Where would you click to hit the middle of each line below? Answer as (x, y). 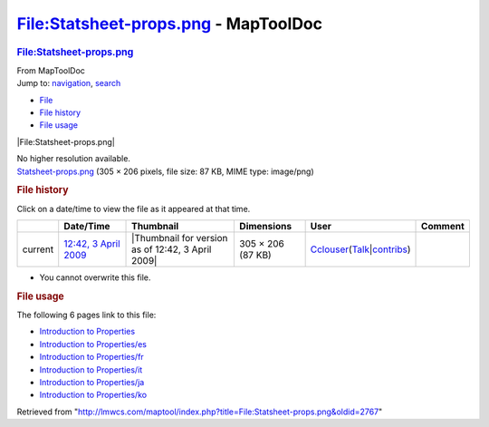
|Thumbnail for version (180, 238)
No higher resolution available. (74, 159)
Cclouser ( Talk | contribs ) (360, 249)
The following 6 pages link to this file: (86, 315)
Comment (443, 226)
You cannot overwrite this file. (95, 277)
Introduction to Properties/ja (92, 382)
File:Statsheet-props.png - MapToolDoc (170, 24)
